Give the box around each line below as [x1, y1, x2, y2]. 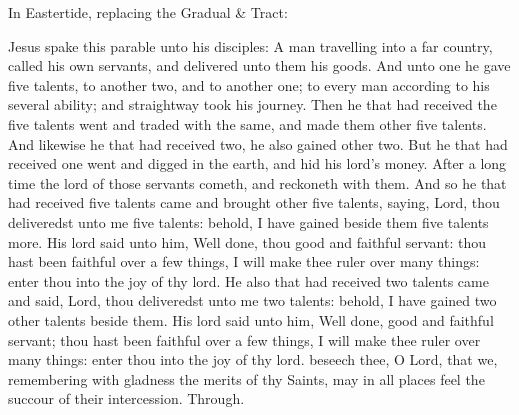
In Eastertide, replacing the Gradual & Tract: [8, 2, 288, 22]
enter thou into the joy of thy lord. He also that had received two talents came [8, 270, 489, 291]
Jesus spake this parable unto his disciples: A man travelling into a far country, [8, 35, 493, 56]
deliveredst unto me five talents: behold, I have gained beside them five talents [8, 211, 489, 232]
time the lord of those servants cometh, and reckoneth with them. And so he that [8, 172, 507, 193]
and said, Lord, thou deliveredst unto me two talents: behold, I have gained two [8, 290, 497, 311]
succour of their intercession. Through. [8, 388, 245, 409]
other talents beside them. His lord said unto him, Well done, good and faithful [8, 309, 494, 330]
